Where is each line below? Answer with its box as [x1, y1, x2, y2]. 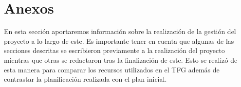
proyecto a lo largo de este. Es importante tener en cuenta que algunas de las [4, 35, 234, 46]
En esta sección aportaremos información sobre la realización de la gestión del [4, 26, 236, 36]
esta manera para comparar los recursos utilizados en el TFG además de [4, 64, 220, 74]
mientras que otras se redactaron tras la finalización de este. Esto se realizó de [4, 54, 238, 65]
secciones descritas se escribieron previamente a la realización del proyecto [4, 45, 225, 55]
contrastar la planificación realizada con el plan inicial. [4, 74, 167, 84]
